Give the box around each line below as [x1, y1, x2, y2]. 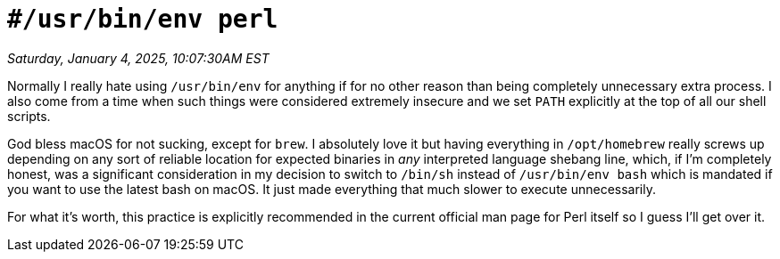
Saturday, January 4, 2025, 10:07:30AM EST [7, 50, 270, 66]
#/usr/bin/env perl [7, 4, 278, 34]
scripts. [7, 108, 51, 124]
